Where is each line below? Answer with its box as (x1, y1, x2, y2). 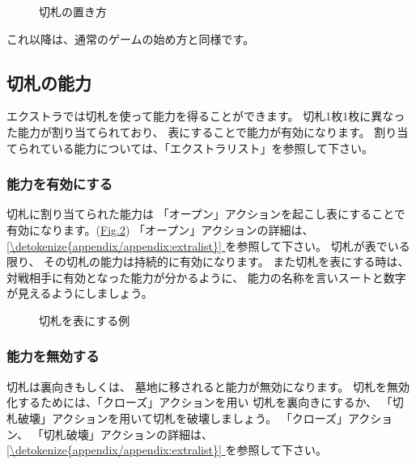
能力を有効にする (6, 174, 113, 194)
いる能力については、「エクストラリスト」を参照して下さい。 (51, 139, 374, 156)
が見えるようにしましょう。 (6, 285, 153, 302)
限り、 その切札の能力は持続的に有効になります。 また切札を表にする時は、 (6, 253, 410, 270)
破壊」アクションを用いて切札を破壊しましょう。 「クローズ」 (17, 409, 349, 426)
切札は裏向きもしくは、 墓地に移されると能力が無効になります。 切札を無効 (6, 378, 410, 394)
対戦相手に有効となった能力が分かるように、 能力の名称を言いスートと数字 (6, 268, 406, 285)
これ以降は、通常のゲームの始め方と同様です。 (6, 30, 255, 47)
